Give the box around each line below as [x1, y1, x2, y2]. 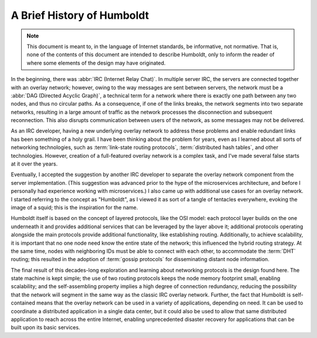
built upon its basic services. [11, 324, 80, 331]
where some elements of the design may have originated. [26, 59, 166, 66]
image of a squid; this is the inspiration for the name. [11, 204, 138, 211]
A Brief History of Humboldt [11, 9, 149, 22]
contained [11, 299, 35, 306]
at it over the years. [11, 160, 58, 167]
